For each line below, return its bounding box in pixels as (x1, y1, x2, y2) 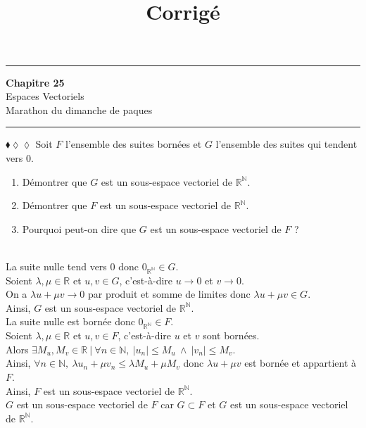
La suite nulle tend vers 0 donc (6, 258, 139, 273)
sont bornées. (203, 328, 260, 343)
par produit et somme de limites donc (87, 287, 251, 301)
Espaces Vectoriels (6, 89, 84, 103)
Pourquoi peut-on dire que (22, 221, 137, 236)
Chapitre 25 (6, 75, 65, 89)
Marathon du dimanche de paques (6, 102, 153, 117)
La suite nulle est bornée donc (6, 314, 135, 329)
